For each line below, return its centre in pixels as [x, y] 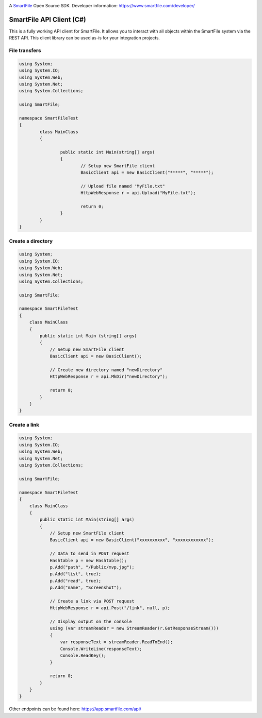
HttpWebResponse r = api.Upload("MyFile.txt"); [138, 193]
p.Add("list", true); [75, 574]
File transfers [25, 51]
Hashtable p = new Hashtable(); [88, 560]
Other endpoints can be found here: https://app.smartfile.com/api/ [75, 709]
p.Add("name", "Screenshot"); [86, 588]
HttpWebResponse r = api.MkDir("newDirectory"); [109, 377]
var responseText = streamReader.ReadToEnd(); [116, 642]
